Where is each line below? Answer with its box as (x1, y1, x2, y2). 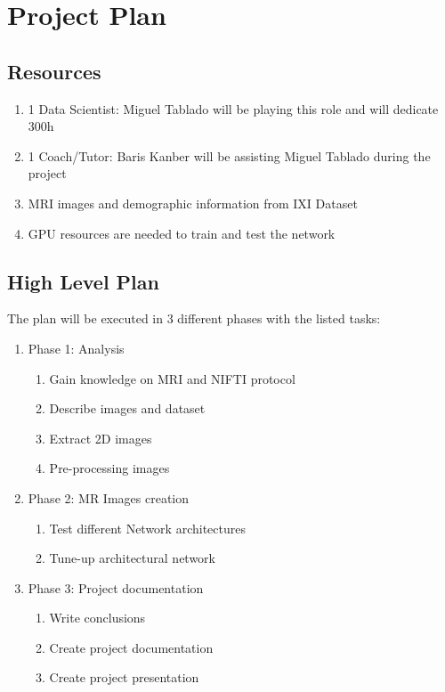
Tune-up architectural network (49, 549, 216, 567)
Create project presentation (49, 668, 199, 687)
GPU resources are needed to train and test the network (28, 224, 336, 242)
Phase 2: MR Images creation (28, 488, 190, 507)
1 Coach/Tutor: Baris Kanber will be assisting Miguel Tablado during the (28, 146, 431, 165)
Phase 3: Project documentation (28, 578, 204, 597)
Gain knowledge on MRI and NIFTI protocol (49, 369, 295, 387)
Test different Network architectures (49, 518, 246, 537)
